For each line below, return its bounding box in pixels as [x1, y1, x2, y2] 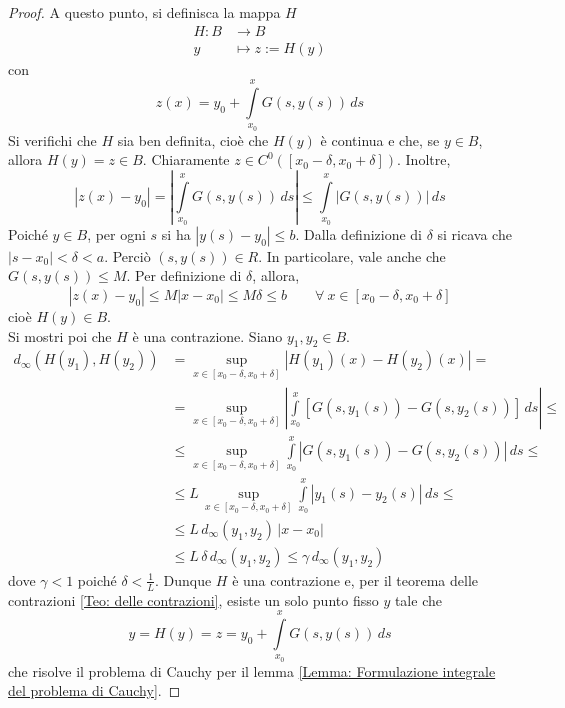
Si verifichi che [8, 129, 97, 150]
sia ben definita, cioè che [117, 129, 269, 150]
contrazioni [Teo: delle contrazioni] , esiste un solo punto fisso [8, 589, 379, 610]
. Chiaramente [142, 149, 230, 170]
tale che [394, 589, 442, 610]
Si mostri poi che [8, 325, 112, 346]
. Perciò [104, 245, 151, 266]
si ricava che [437, 223, 512, 244]
